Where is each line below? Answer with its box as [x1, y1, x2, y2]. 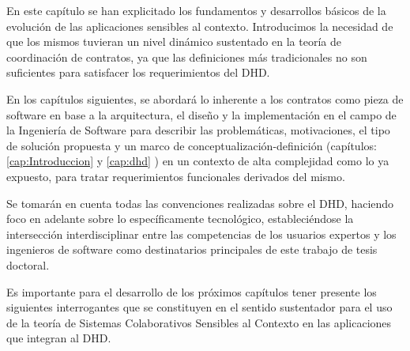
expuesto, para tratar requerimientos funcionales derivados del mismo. [6, 168, 345, 184]
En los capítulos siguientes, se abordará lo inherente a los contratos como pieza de [6, 90, 404, 107]
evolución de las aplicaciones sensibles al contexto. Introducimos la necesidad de [6, 17, 393, 34]
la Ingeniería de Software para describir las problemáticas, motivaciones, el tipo [6, 122, 390, 138]
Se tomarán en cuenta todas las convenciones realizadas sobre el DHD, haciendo [6, 194, 394, 211]
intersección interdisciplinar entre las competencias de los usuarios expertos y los [6, 225, 397, 242]
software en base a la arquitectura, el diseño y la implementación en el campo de [6, 106, 397, 123]
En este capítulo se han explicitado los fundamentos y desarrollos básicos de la [6, 2, 386, 18]
